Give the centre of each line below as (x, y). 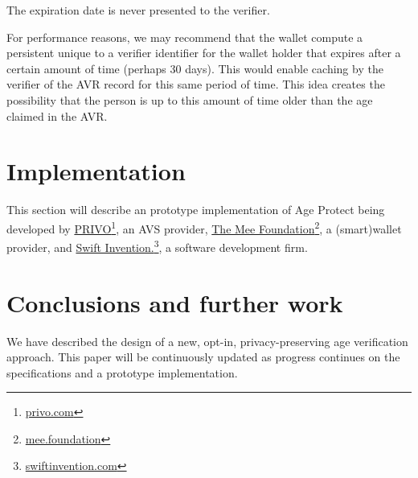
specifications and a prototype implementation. (122, 372)
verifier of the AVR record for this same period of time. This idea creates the (196, 84)
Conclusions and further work (175, 302)
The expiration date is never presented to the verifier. (138, 10)
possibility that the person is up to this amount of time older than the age (190, 99)
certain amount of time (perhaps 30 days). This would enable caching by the (195, 68)
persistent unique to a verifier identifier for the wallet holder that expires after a (204, 53)
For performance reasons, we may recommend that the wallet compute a (185, 37)
